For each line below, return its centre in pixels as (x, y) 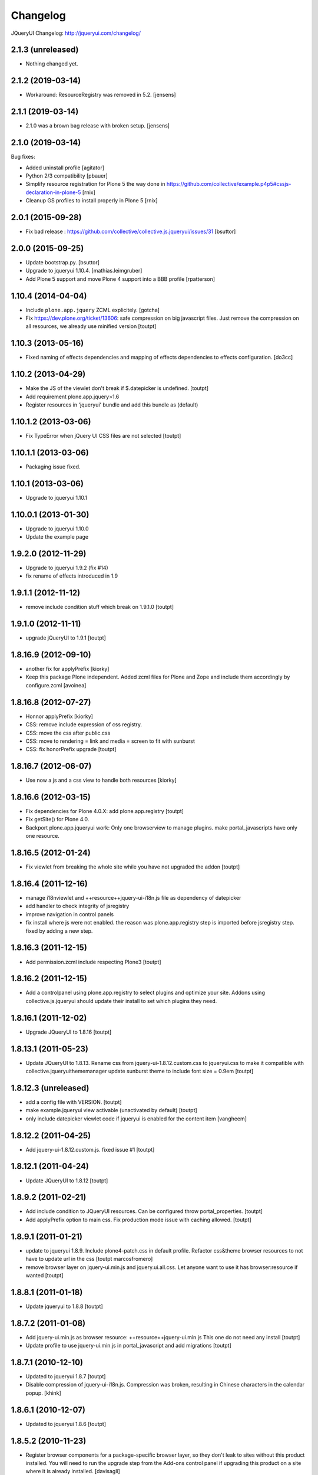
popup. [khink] (43, 1393)
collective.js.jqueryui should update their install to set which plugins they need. (121, 1001)
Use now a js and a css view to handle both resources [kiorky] (101, 780)
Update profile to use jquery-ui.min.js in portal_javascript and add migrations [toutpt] (129, 1346)
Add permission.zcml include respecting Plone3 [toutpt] (93, 962)
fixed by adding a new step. (59, 931)
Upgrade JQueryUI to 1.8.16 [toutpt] (69, 1032)
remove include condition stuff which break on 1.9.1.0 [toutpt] (100, 607)
